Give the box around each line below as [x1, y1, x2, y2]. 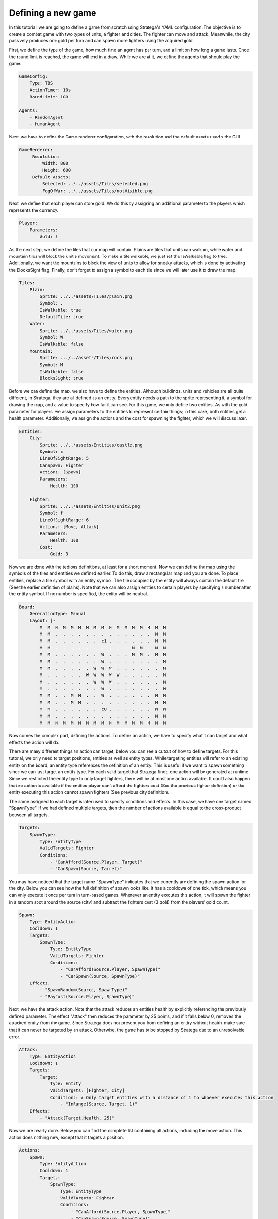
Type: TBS [29, 80, 53, 86]
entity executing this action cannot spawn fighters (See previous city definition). [9, 789, 170, 795]
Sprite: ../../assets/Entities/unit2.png [39, 504, 140, 509]
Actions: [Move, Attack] [39, 524, 99, 530]
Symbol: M [39, 362, 63, 368]
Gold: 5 [39, 234, 58, 239]
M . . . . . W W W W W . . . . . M [39, 672, 166, 678]
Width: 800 [42, 160, 68, 166]
